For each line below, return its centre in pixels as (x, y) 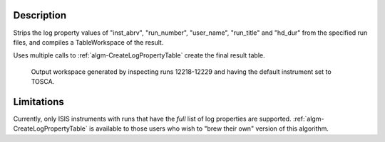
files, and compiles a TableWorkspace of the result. (88, 42)
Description (40, 15)
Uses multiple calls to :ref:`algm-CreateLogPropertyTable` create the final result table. (139, 55)
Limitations (38, 102)
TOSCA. (43, 82)
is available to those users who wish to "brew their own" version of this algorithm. (209, 129)
